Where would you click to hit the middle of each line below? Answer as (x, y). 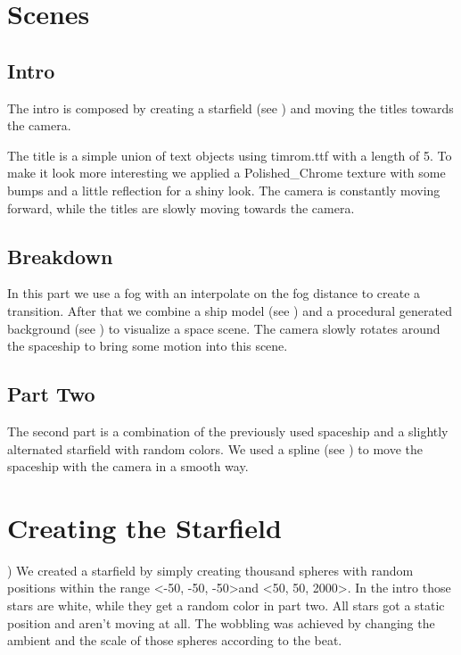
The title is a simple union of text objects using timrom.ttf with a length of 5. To (230, 155)
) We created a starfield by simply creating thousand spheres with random (210, 570)
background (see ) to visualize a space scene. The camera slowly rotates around (224, 328)
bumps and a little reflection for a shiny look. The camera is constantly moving (224, 190)
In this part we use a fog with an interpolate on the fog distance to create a (214, 293)
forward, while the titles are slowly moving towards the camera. (181, 207)
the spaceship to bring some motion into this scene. (148, 346)
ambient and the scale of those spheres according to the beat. (175, 640)
